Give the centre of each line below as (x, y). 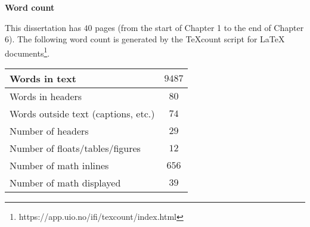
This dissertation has (43, 27)
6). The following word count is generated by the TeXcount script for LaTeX (145, 39)
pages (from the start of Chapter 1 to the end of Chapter (199, 27)
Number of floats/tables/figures (75, 148)
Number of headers (49, 131)
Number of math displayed (65, 183)
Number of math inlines (59, 166)
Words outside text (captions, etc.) (82, 114)
